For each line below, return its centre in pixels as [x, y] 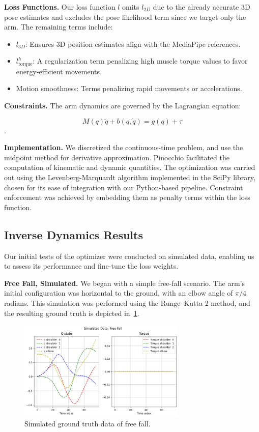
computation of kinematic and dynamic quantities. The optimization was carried [130, 167]
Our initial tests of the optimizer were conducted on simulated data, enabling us [129, 256]
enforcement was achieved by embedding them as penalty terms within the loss [127, 197]
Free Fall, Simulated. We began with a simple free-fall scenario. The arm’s [124, 283]
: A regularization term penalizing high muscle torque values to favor [140, 61]
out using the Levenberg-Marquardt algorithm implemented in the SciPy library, [130, 177]
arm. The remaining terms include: [59, 27]
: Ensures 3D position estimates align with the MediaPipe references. [133, 44]
